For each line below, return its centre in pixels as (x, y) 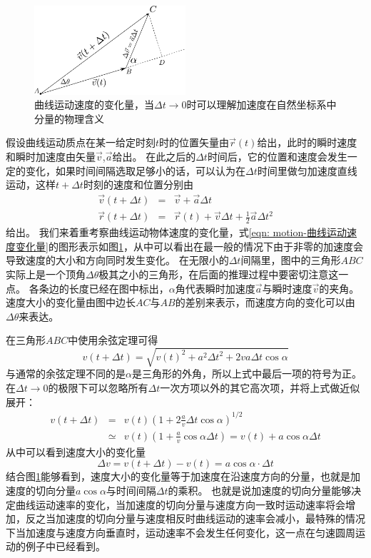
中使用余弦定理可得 (113, 340)
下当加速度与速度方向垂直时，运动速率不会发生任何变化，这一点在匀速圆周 (181, 532)
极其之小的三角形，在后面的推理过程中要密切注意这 (219, 274)
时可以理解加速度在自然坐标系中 (261, 105)
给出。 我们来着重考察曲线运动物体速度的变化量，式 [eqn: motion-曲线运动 (176, 232)
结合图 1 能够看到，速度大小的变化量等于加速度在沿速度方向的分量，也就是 (178, 476)
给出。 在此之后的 (154, 157)
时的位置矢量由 (194, 142)
